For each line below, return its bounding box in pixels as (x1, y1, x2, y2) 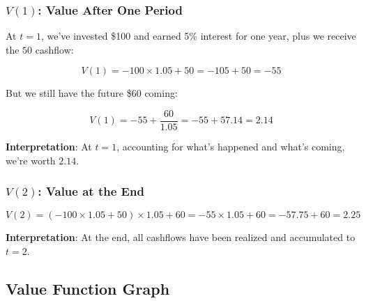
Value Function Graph (6, 278, 170, 300)
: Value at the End (38, 182, 144, 200)
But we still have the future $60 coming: (6, 86, 178, 100)
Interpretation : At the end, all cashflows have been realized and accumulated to (6, 230, 356, 244)
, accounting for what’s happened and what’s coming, (116, 139, 345, 154)
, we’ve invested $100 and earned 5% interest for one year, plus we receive (40, 29, 356, 43)
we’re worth (6, 153, 56, 167)
